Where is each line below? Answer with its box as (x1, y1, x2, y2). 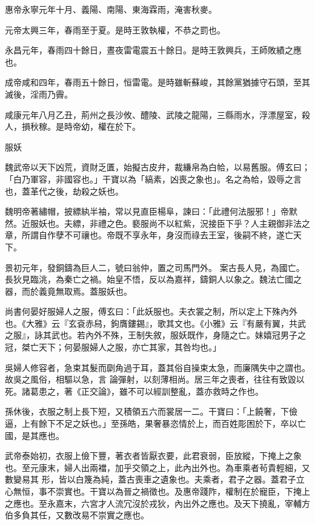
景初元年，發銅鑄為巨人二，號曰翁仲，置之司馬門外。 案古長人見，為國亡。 (5, 261, 305, 273)
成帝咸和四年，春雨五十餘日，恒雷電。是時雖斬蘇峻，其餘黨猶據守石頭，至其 (5, 76, 310, 89)
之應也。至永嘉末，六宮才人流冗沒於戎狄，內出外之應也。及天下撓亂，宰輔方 (5, 497, 310, 509)
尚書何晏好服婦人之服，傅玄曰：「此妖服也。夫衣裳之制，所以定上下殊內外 (5, 305, 297, 318)
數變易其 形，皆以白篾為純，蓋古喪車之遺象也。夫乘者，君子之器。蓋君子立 (5, 473, 305, 486)
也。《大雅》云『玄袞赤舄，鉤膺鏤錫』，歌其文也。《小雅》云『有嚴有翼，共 (5, 316, 297, 329)
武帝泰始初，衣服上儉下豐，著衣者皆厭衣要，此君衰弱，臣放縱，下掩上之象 (5, 449, 302, 462)
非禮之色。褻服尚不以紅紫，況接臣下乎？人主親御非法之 (89, 216, 310, 229)
